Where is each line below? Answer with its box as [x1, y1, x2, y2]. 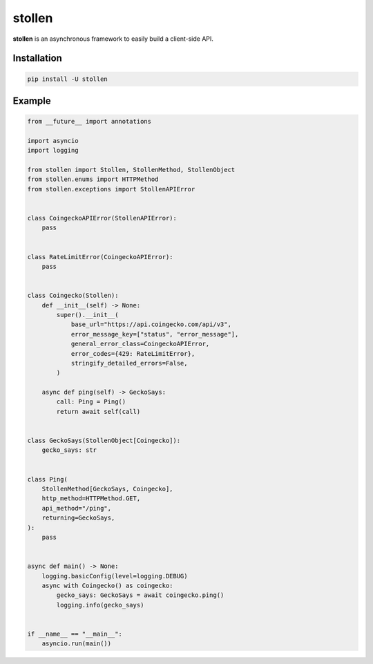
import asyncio [27, 137, 79, 144]
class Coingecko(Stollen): [27, 292, 119, 300]
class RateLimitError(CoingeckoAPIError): [27, 253, 173, 260]
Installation [12, 53, 62, 64]
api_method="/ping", [41, 504, 112, 512]
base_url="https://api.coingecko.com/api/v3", [70, 321, 231, 328]
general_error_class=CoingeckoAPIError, [70, 340, 210, 348]
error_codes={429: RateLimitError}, [70, 350, 195, 357]
